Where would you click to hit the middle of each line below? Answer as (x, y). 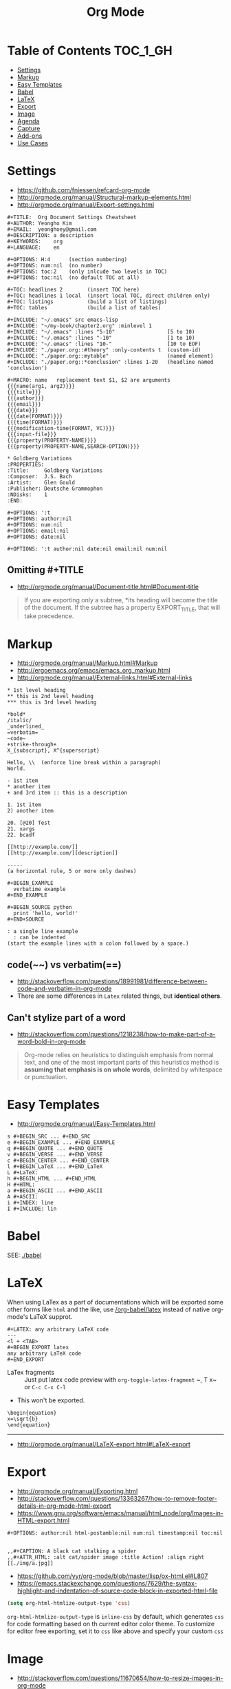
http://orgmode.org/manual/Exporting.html (77, 1491)
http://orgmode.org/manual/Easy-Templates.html (86, 1123)
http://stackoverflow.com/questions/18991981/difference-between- (112, 981)
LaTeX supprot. (51, 1316)
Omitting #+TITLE (46, 570)
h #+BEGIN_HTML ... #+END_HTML (52, 1178)
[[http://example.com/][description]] (63, 853)
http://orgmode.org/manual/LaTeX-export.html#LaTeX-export (103, 1444)
